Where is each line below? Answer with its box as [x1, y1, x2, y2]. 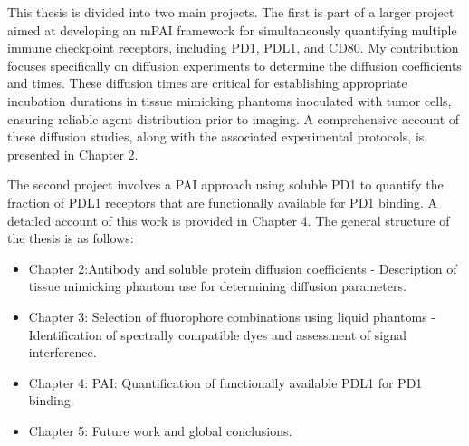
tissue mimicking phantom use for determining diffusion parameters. [28, 276, 407, 296]
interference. [28, 343, 97, 362]
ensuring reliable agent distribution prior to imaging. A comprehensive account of [7, 109, 460, 128]
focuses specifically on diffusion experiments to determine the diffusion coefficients [7, 55, 462, 74]
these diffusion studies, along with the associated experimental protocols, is [7, 127, 425, 146]
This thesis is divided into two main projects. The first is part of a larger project [7, 3, 455, 21]
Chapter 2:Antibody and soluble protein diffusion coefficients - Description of [28, 258, 457, 277]
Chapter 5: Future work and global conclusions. [28, 421, 292, 440]
